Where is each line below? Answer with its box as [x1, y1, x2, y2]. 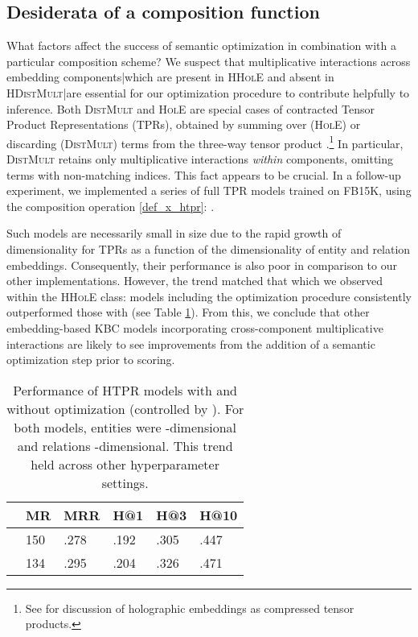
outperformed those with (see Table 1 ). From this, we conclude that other [6, 304, 370, 321]
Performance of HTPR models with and [13, 380, 237, 399]
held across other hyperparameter [31, 454, 219, 474]
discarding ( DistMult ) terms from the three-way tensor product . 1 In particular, [6, 132, 404, 151]
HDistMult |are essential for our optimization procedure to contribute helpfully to [6, 84, 410, 101]
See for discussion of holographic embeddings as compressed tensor [25, 599, 354, 616]
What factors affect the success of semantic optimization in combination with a [6, 37, 396, 54]
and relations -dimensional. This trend [17, 436, 233, 455]
